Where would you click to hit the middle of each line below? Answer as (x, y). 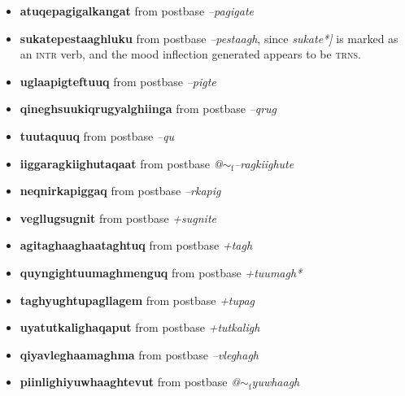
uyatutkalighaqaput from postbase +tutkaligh (140, 327)
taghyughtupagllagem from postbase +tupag (137, 300)
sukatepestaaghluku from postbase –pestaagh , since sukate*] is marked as (209, 38)
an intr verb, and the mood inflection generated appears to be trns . (190, 54)
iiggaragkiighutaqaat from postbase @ (121, 163)
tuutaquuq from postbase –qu (97, 135)
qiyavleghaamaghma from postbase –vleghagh (139, 354)
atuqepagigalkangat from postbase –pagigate (137, 11)
